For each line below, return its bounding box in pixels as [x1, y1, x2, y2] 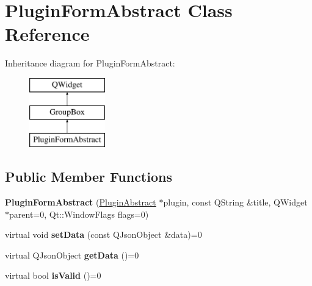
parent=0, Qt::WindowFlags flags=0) [9, 207, 149, 220]
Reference [5, 21, 90, 46]
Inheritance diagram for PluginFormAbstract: [5, 57, 175, 70]
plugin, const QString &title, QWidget [163, 196, 308, 209]
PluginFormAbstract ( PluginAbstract [5, 196, 156, 209]
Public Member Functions [5, 167, 172, 186]
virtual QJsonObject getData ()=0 [5, 248, 139, 261]
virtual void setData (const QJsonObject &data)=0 [5, 228, 202, 241]
